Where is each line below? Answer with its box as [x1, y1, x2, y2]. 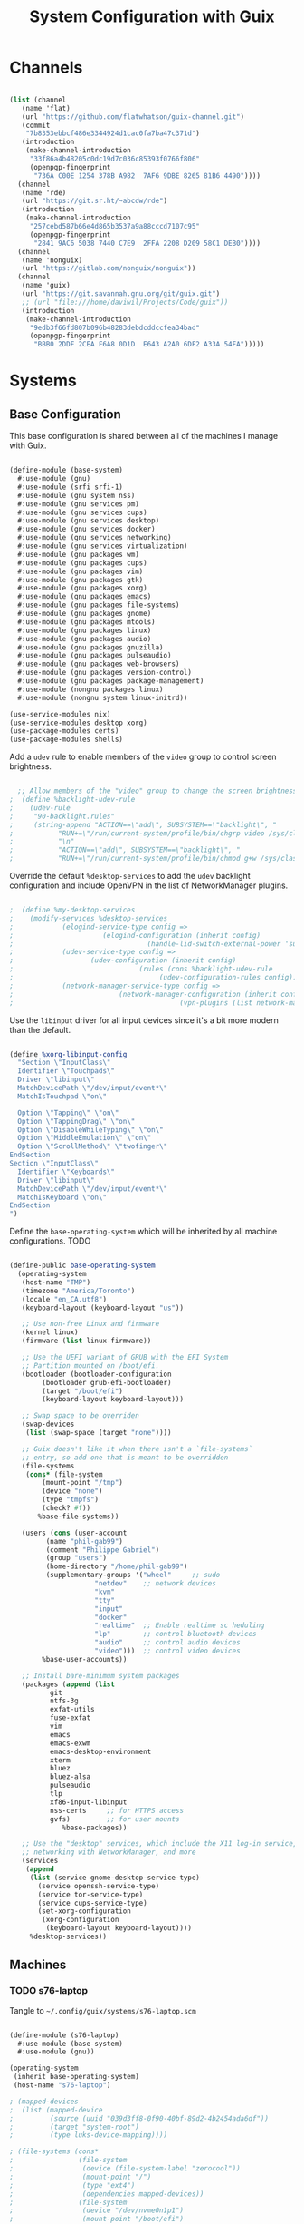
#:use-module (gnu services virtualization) [17, 541, 188, 551]
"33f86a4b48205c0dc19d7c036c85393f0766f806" [29, 154, 201, 164]
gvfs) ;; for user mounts [49, 1814, 180, 1824]
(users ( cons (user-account [21, 1528, 128, 1537]
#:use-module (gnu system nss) [17, 491, 136, 500]
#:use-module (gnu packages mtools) [17, 617, 156, 627]
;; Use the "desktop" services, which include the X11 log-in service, [21, 1839, 298, 1848]
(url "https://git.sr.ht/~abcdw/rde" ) [21, 197, 168, 206]
